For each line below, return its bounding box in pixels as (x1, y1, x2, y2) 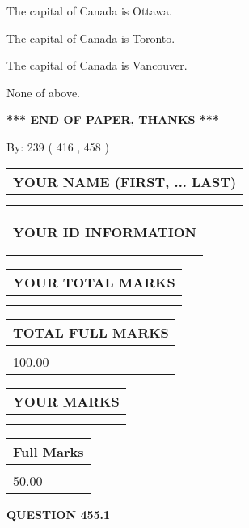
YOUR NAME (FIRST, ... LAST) (13, 172, 237, 191)
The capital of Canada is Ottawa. (6, 2, 173, 19)
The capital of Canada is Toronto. (6, 29, 175, 46)
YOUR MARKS (13, 391, 120, 411)
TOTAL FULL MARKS (13, 322, 169, 342)
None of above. (6, 83, 80, 100)
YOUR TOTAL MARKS (13, 272, 175, 292)
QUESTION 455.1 (6, 505, 111, 522)
